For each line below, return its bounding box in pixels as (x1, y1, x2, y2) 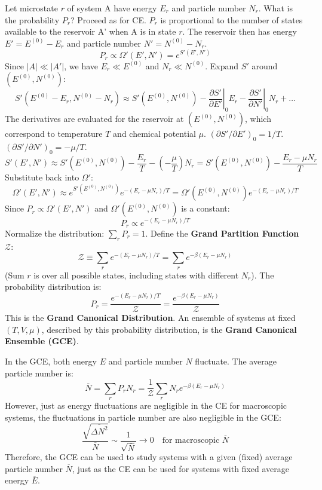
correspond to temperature (5, 127, 103, 140)
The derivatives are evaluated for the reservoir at (5, 112, 184, 125)
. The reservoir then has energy (182, 25, 297, 38)
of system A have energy (67, 2, 157, 14)
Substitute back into (5, 171, 79, 183)
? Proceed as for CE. (70, 13, 146, 26)
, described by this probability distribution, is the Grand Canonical (41, 323, 297, 335)
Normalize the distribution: (5, 226, 105, 239)
